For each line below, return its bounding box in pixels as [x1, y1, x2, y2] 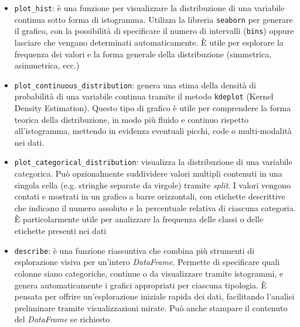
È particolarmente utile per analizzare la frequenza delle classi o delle [14, 213, 264, 225]
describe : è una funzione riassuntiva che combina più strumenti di [14, 244, 254, 256]
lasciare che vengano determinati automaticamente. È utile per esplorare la [14, 36, 284, 48]
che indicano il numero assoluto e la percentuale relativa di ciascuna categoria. [14, 201, 296, 214]
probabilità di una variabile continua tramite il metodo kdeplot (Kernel [14, 90, 274, 102]
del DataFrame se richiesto [14, 313, 110, 325]
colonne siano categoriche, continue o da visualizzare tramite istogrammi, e [14, 267, 284, 279]
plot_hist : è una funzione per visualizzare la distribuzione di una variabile [14, 2, 285, 13]
